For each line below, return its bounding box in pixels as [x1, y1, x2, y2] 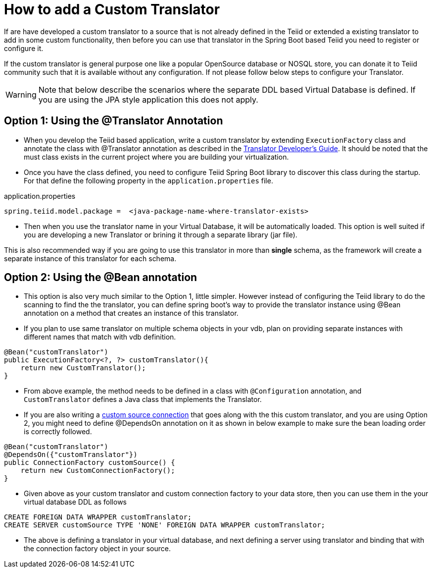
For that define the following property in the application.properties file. [24, 176, 273, 185]
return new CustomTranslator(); [20, 364, 146, 372]
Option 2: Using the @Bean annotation [4, 271, 197, 284]
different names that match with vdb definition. [24, 333, 176, 342]
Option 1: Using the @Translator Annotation [4, 114, 223, 127]
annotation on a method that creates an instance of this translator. [24, 309, 239, 318]
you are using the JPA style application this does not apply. [38, 94, 258, 105]
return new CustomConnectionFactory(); [20, 466, 175, 475]
